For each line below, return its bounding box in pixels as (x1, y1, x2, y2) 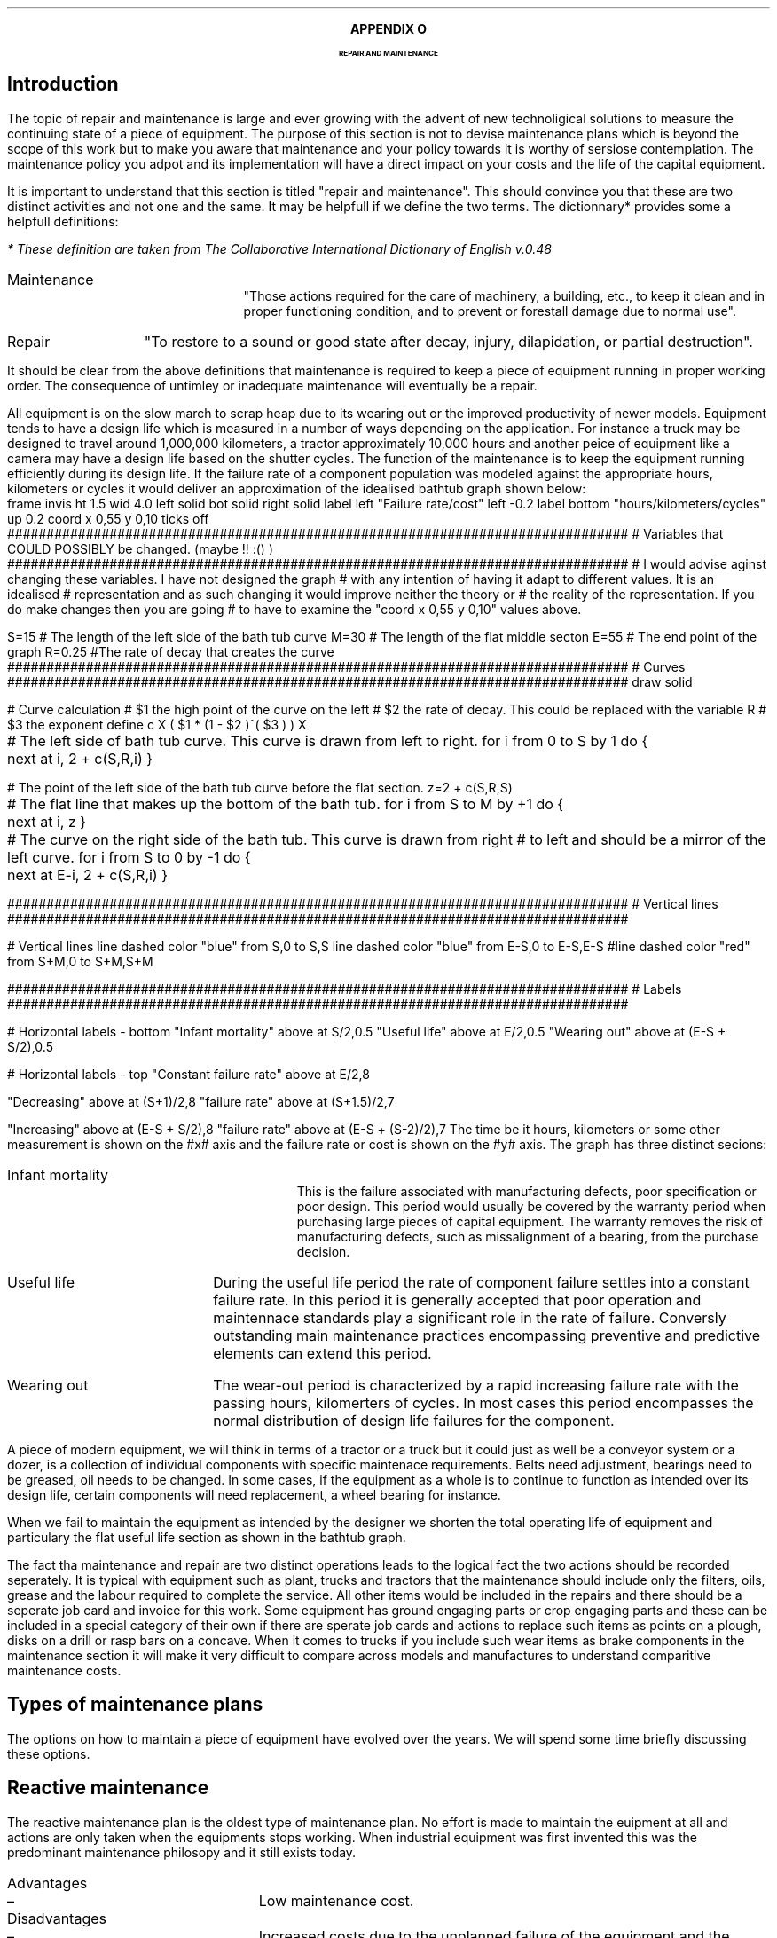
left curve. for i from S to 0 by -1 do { (7, 847, 251, 866)
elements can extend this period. (213, 1343, 432, 1362)
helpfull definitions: (7, 213, 119, 229)
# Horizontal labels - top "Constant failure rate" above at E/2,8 (7, 1066, 370, 1082)
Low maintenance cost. (258, 1891, 414, 1910)
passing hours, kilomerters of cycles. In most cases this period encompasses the (213, 1393, 754, 1412)
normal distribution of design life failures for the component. (213, 1411, 615, 1430)
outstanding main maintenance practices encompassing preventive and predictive (213, 1326, 761, 1344)
